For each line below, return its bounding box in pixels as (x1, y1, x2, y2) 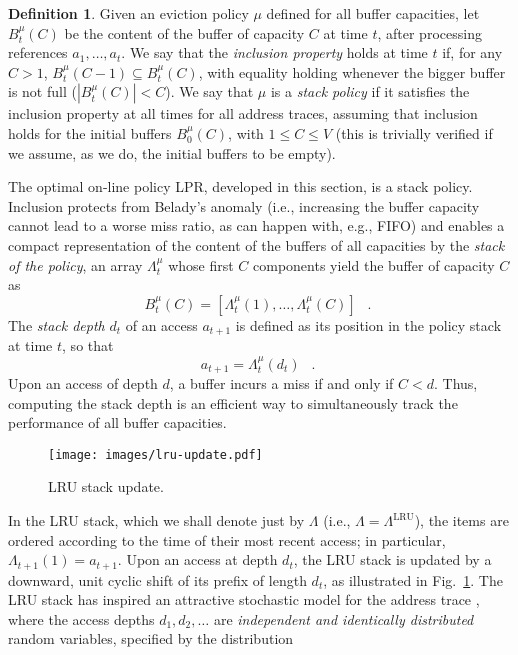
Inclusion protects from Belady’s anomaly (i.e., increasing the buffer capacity (8, 195, 480, 216)
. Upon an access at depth (117, 549, 278, 570)
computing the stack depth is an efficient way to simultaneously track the (8, 392, 458, 413)
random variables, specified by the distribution (8, 628, 294, 649)
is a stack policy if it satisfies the (270, 81, 470, 102)
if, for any (442, 42, 503, 63)
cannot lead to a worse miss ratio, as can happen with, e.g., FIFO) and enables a (8, 215, 505, 236)
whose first (168, 254, 234, 275)
